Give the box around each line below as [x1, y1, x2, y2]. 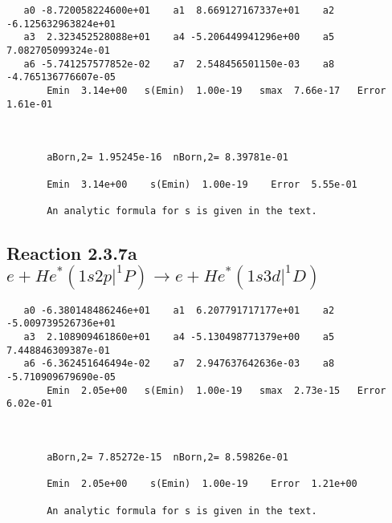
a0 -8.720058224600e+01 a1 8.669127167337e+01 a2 [23, 5, 335, 16]
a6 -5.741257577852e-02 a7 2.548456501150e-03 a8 [23, 58, 335, 70]
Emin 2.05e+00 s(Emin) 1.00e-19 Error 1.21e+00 [47, 478, 357, 490]
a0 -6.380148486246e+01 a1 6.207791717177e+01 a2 [23, 304, 335, 316]
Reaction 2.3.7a [6, 240, 137, 265]
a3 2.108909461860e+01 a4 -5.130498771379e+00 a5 [23, 331, 335, 343]
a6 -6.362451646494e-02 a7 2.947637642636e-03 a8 [23, 358, 335, 370]
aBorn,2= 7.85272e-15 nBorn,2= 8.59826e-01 [47, 451, 288, 463]
